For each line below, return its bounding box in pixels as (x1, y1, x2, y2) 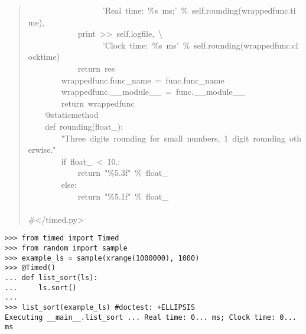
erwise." (28, 143, 56, 156)
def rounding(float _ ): (44, 120, 123, 132)
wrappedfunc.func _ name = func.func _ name (61, 73, 224, 86)
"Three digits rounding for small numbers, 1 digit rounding (61, 131, 285, 144)
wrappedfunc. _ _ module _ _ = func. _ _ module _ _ (61, 85, 245, 98)
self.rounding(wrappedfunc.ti (192, 4, 296, 16)
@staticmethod (44, 108, 99, 121)
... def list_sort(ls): (5, 273, 98, 282)
